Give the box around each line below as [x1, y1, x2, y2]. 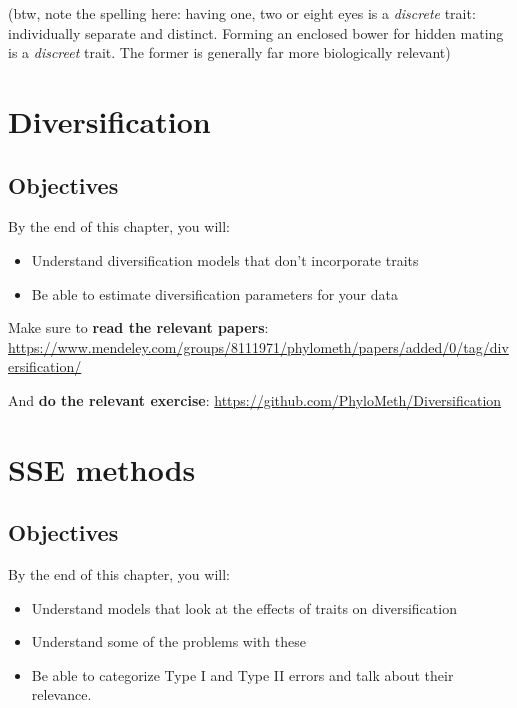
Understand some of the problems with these [31, 631, 306, 652]
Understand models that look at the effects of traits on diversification [31, 597, 457, 618]
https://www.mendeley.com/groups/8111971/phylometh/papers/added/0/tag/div [8, 336, 509, 357]
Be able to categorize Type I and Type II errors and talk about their [31, 664, 454, 685]
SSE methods [8, 448, 196, 489]
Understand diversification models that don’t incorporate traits [31, 249, 419, 270]
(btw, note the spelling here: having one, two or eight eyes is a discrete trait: [8, 3, 476, 23]
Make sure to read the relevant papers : [8, 317, 269, 338]
